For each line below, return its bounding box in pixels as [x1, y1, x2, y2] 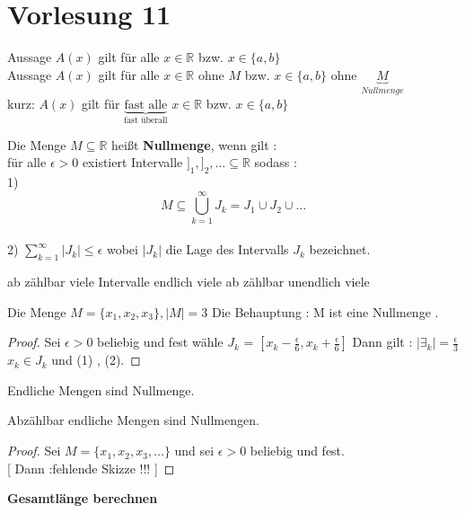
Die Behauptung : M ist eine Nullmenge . [211, 302, 439, 321]
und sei [174, 441, 215, 460]
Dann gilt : [352, 332, 413, 351]
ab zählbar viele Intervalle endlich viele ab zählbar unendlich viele [7, 272, 370, 291]
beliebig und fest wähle [97, 332, 224, 351]
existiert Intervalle [82, 153, 183, 172]
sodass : [254, 153, 297, 172]
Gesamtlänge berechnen [7, 489, 158, 508]
